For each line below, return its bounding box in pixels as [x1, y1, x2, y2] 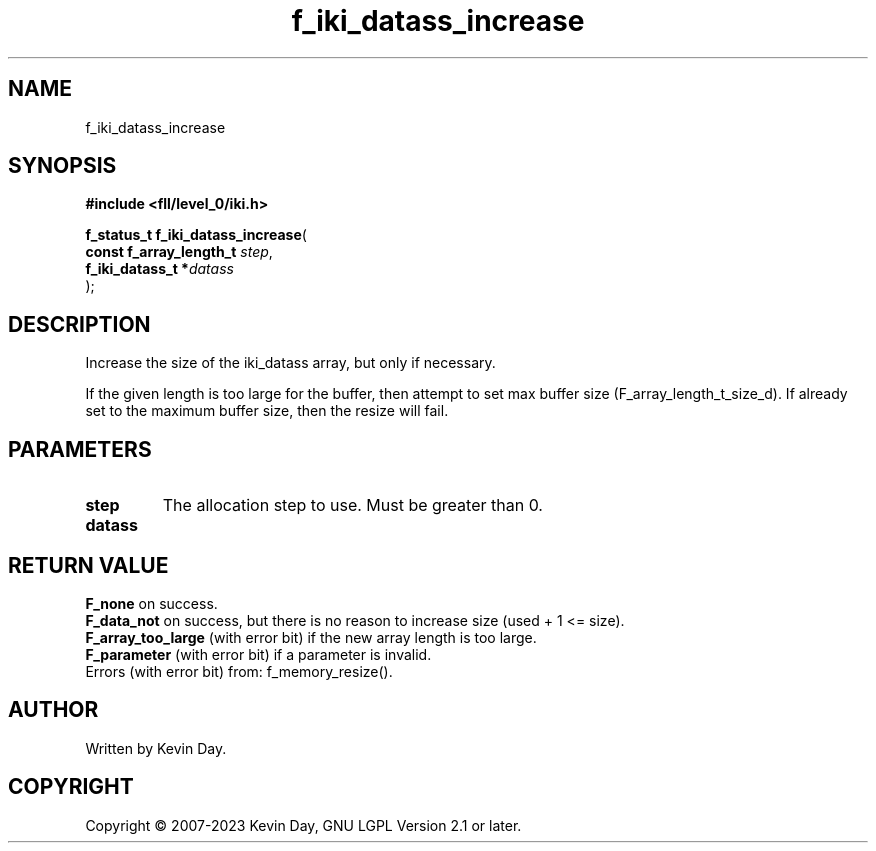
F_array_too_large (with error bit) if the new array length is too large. [85, 628, 537, 646]
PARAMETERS [8, 436, 152, 462]
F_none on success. [85, 594, 218, 612]
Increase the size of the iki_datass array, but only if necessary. [85, 354, 496, 372]
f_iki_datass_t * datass [85, 260, 234, 278]
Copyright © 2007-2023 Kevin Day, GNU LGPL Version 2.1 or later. [85, 816, 522, 834]
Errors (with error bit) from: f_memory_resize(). [85, 662, 393, 680]
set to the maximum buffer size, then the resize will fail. [85, 402, 449, 420]
